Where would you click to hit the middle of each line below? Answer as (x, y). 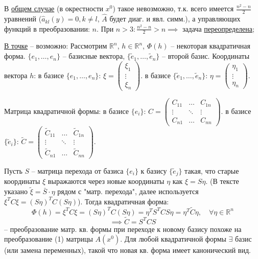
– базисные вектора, (94, 56)
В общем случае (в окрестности (54, 8)
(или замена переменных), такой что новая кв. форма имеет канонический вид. (127, 250)
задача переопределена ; (218, 28)
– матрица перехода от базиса (77, 170)
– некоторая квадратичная (210, 46)
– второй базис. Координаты (206, 56)
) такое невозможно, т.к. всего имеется (173, 8)
